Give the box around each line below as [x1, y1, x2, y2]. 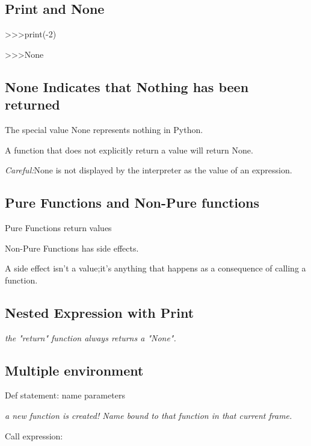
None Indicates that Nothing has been [5, 77, 249, 96]
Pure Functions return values [5, 221, 112, 234]
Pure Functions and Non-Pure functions [5, 193, 260, 212]
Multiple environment [5, 361, 144, 379]
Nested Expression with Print [5, 303, 194, 321]
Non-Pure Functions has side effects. [5, 241, 139, 254]
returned [5, 95, 60, 114]
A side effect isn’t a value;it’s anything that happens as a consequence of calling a [5, 262, 306, 274]
